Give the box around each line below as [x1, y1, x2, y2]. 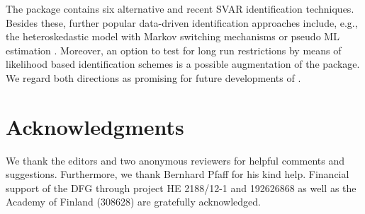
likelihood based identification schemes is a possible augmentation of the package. [6, 57, 360, 71]
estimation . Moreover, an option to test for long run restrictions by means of [6, 42, 342, 57]
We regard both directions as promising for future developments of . [6, 70, 301, 85]
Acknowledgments [6, 112, 184, 141]
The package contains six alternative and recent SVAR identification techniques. [6, 1, 354, 16]
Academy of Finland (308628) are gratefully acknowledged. [6, 194, 262, 209]
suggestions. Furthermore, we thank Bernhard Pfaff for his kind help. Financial [6, 167, 349, 182]
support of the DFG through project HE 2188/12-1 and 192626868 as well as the [6, 180, 356, 195]
